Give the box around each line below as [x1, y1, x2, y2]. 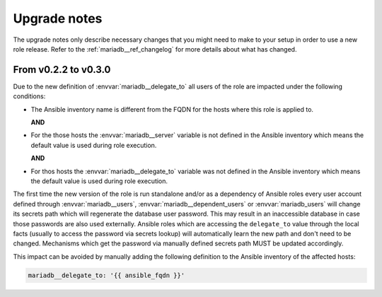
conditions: [13, 92, 46, 100]
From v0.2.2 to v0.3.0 [13, 64, 111, 76]
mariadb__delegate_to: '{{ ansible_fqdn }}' [28, 271, 185, 279]
